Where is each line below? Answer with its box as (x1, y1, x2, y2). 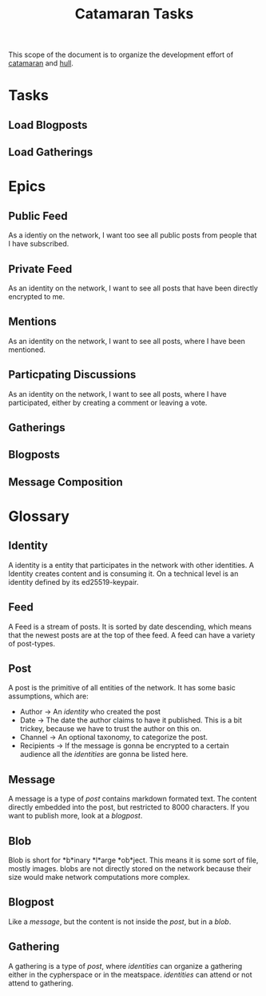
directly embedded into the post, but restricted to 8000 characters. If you (8, 802, 250, 812)
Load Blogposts (8, 118, 88, 132)
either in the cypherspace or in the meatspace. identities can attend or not (8, 970, 252, 979)
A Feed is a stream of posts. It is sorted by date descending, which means (8, 622, 252, 631)
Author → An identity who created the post (19, 707, 161, 717)
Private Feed (8, 262, 73, 276)
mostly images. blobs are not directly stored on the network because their (8, 864, 252, 874)
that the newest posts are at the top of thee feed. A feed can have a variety (8, 630, 256, 640)
